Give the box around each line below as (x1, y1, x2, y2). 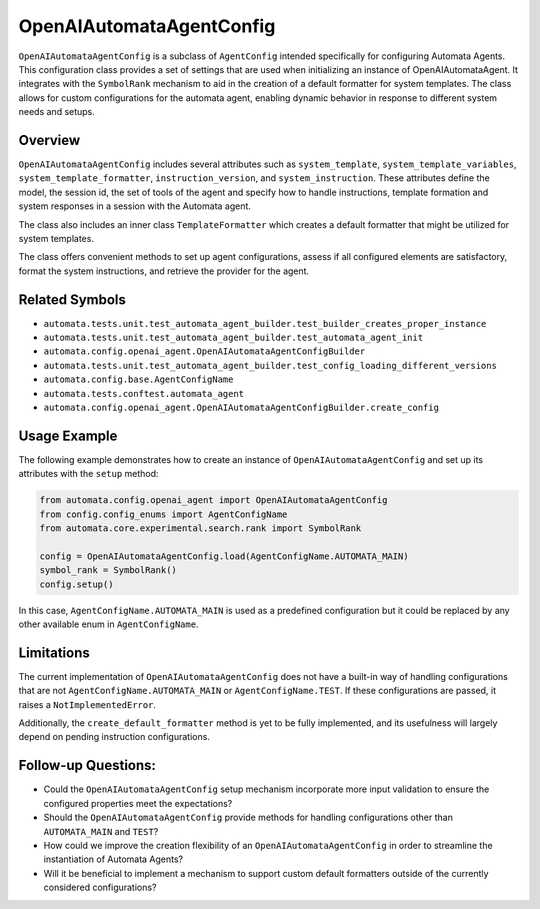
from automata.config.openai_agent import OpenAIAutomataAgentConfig (39, 495, 388, 506)
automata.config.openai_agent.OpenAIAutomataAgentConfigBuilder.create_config (43, 402, 440, 413)
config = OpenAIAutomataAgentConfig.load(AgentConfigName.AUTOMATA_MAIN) (39, 550, 409, 562)
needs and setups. (18, 106, 95, 118)
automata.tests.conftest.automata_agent (43, 388, 245, 399)
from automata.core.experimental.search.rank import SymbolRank (39, 523, 362, 534)
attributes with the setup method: (18, 468, 159, 480)
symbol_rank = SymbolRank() (39, 565, 177, 576)
